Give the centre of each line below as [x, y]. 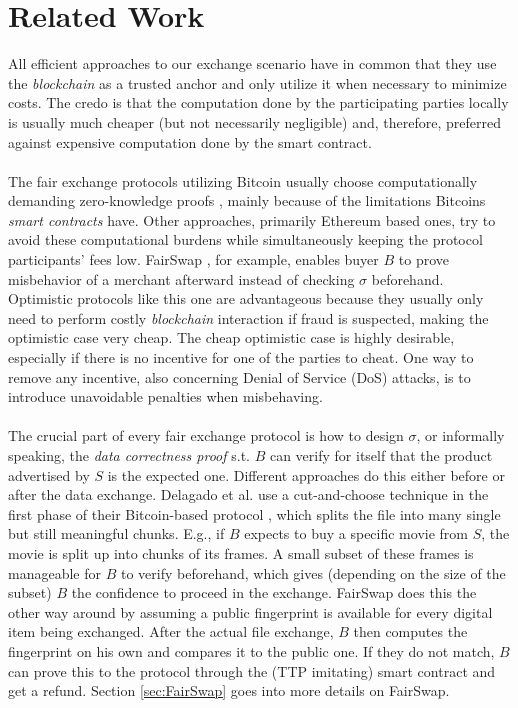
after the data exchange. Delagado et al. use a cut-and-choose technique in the [248, 494]
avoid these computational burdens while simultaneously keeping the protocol [245, 239]
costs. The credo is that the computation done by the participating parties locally [258, 102]
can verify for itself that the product [381, 455]
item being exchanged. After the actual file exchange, [171, 631]
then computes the [410, 631]
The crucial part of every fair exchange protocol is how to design [206, 435]
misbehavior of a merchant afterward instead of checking [181, 278]
